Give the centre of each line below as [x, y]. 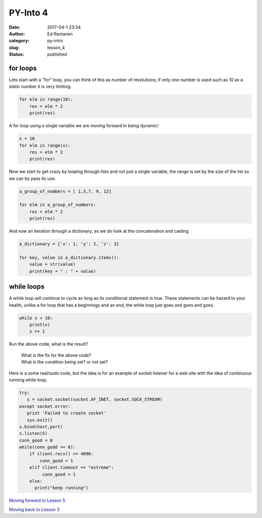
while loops [27, 287]
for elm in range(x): [45, 145]
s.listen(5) [33, 433]
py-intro [55, 41]
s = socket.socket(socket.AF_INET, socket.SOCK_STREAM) [95, 399]
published [57, 54]
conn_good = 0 [36, 440]
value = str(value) [53, 264]
